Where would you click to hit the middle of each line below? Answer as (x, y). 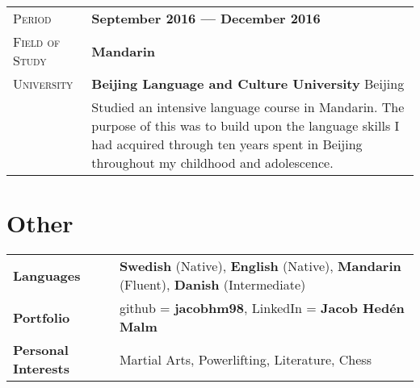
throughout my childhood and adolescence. (212, 163)
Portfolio (42, 317)
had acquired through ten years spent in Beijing (227, 144)
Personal (41, 350)
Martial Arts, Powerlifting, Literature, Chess (245, 359)
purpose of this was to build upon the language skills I (246, 125)
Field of (37, 42)
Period (32, 18)
